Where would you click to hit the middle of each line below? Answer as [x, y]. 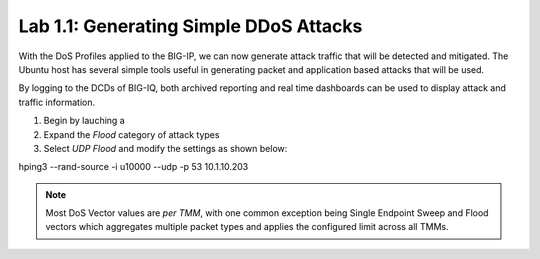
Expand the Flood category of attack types [131, 134]
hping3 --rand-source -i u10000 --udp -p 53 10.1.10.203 [133, 167]
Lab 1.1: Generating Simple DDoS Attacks [190, 26]
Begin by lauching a [84, 121]
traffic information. [56, 102]
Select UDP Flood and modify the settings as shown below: [165, 148]
